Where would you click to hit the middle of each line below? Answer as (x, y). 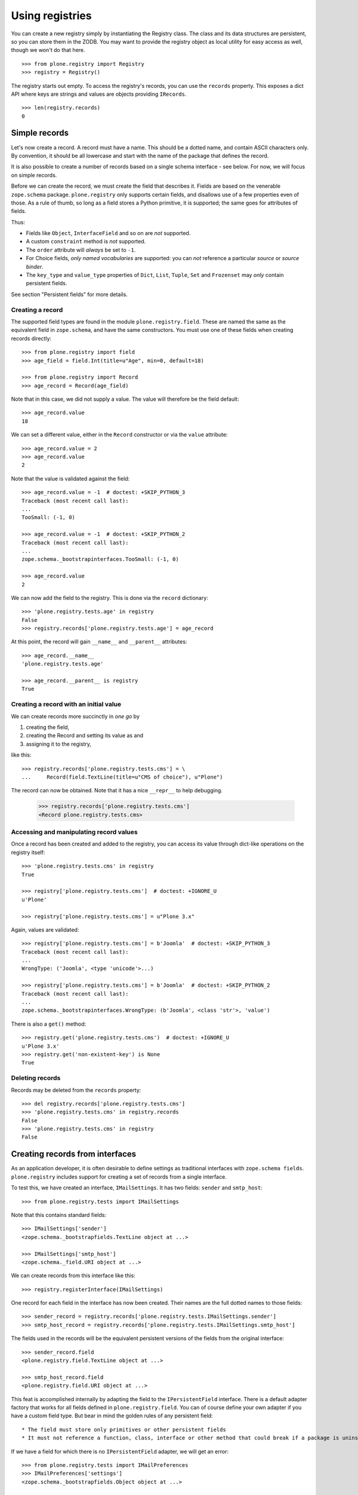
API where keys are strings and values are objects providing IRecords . (99, 94)
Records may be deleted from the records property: (76, 1090)
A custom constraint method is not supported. (86, 242)
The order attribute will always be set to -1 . (81, 250)
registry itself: (28, 852)
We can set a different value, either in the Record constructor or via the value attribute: (119, 435)
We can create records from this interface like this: (73, 1276)
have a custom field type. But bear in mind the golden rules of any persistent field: (112, 1416)
